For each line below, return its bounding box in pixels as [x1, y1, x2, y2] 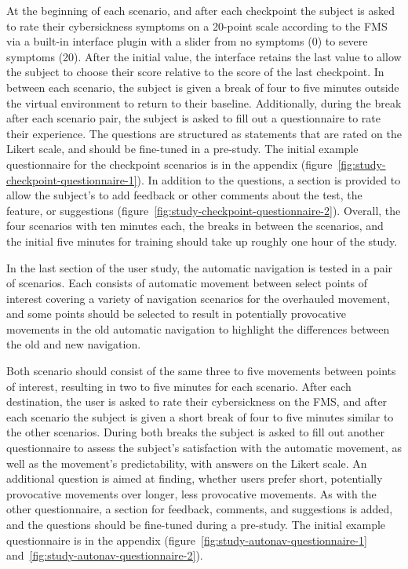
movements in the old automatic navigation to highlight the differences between [6, 320, 390, 337]
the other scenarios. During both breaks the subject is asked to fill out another [6, 424, 384, 440]
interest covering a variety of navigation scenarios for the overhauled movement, [6, 290, 390, 306]
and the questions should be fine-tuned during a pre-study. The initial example [6, 516, 386, 532]
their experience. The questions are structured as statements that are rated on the [6, 125, 402, 141]
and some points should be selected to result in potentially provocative [6, 305, 346, 322]
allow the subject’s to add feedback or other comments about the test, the [6, 187, 362, 203]
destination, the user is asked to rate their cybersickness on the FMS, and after [6, 393, 388, 410]
